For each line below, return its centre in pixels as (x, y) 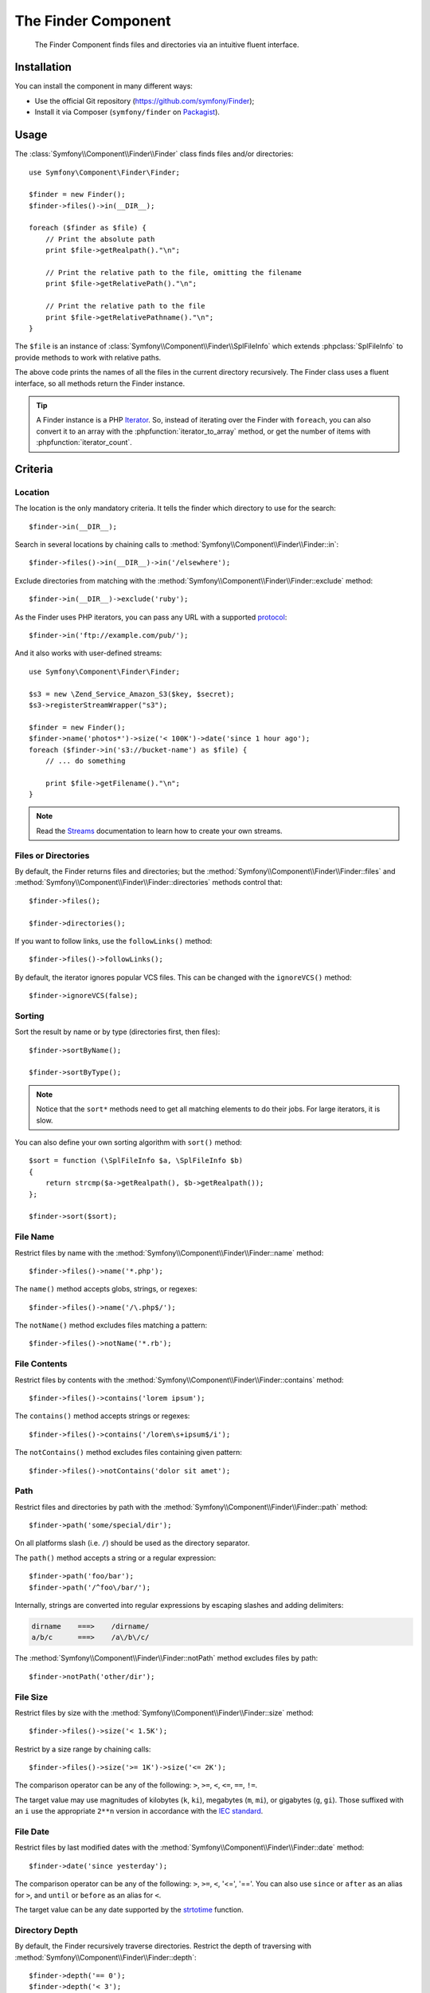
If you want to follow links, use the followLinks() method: (113, 941)
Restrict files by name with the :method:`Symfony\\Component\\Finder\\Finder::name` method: (169, 1252)
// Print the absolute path (100, 239)
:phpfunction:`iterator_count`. (84, 442)
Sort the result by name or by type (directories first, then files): (117, 1032)
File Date (32, 1832)
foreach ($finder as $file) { (88, 228)
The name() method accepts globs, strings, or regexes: (106, 1289)
